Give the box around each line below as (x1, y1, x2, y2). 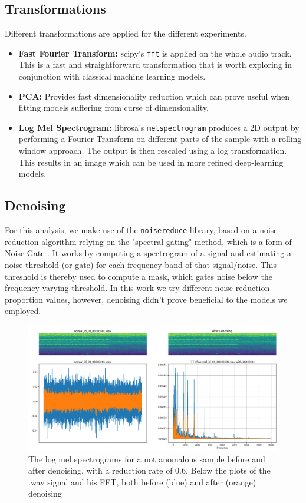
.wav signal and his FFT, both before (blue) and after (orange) (28, 475, 256, 488)
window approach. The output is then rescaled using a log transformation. (18, 144, 287, 157)
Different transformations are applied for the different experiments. (5, 27, 246, 39)
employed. (5, 305, 41, 317)
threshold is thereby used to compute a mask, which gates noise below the (5, 270, 272, 282)
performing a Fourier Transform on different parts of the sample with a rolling (18, 133, 302, 145)
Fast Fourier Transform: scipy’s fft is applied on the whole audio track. (18, 47, 292, 59)
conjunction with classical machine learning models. (18, 70, 206, 82)
